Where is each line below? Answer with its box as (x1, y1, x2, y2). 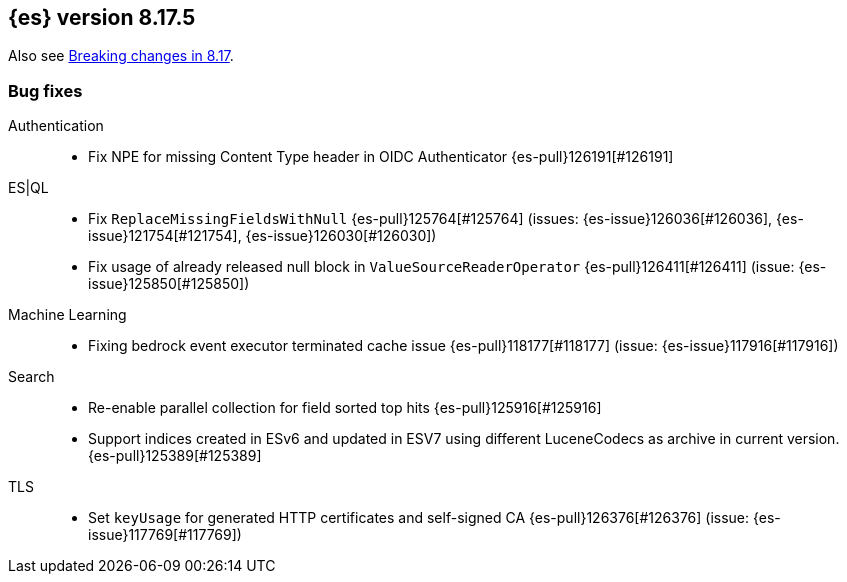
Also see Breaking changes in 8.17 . (8, 47, 234, 65)
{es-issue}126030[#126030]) (245, 227, 437, 245)
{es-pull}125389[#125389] (88, 447, 262, 465)
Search (8, 368, 55, 386)
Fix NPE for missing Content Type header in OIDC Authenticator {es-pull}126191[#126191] (88, 148, 674, 166)
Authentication (8, 117, 104, 135)
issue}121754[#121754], (88, 227, 242, 245)
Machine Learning (8, 306, 127, 324)
